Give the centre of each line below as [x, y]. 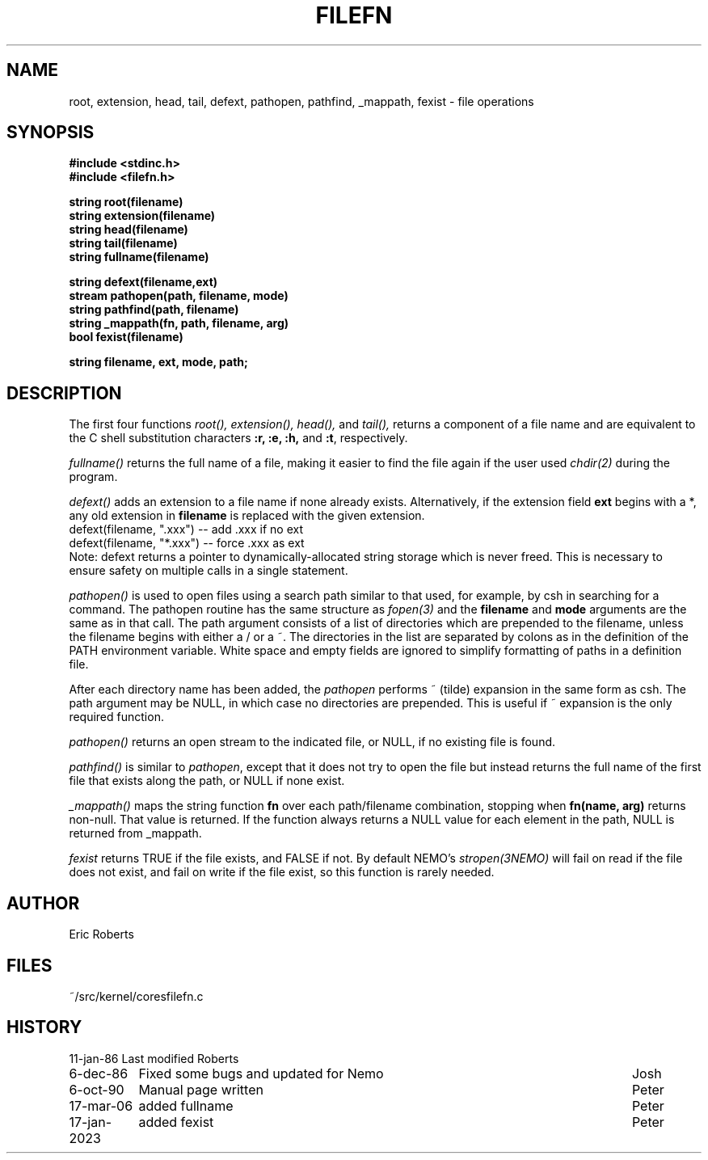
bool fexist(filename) [126, 337]
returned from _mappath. [135, 833]
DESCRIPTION [64, 393]
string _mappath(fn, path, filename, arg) [179, 323]
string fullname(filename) [139, 257]
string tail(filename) [123, 243]
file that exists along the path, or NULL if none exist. [207, 781]
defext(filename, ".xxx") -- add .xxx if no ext [186, 529]
